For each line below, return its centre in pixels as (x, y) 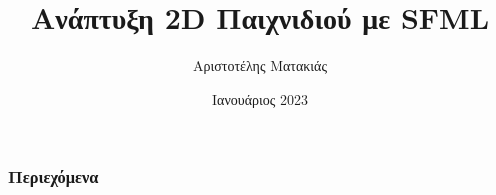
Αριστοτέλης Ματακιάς (260, 65)
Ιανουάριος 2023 (260, 98)
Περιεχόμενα (53, 176)
